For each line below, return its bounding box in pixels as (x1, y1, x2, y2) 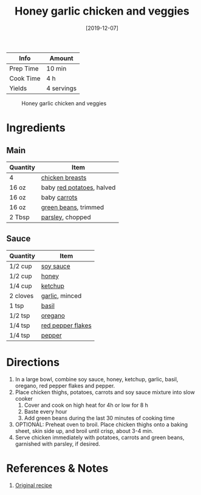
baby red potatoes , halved (41, 183, 116, 192)
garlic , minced (41, 291, 82, 300)
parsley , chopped (41, 213, 91, 221)
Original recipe (15, 482, 53, 489)
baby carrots (41, 193, 78, 201)
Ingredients (6, 121, 66, 135)
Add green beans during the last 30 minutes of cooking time (24, 414, 175, 421)
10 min (46, 64, 67, 72)
